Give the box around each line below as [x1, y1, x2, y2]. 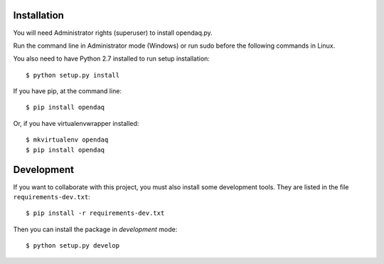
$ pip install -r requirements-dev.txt [26, 209, 165, 217]
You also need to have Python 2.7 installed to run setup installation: [13, 54, 210, 63]
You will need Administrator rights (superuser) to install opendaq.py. [13, 28, 213, 37]
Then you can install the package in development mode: [13, 225, 178, 233]
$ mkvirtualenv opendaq [26, 136, 109, 144]
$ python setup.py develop [26, 242, 120, 250]
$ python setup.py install [26, 71, 120, 79]
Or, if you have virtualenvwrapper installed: [13, 119, 139, 127]
